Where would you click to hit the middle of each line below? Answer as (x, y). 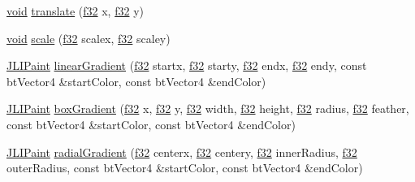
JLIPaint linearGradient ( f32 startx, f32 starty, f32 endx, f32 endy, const (187, 65)
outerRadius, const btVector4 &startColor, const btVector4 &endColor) (185, 168)
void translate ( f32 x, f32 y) (75, 11)
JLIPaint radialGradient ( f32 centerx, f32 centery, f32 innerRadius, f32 (182, 152)
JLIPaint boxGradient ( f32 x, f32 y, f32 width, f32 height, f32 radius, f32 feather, (208, 108)
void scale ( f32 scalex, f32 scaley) (89, 38)
